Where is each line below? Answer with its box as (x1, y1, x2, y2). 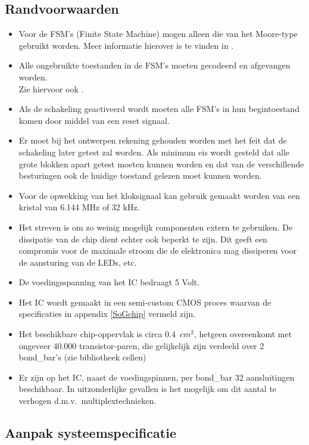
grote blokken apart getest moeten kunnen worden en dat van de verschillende (18, 157, 304, 170)
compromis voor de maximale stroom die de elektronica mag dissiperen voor (18, 244, 297, 257)
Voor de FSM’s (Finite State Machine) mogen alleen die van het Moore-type (18, 27, 298, 40)
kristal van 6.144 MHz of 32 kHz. (18, 201, 140, 213)
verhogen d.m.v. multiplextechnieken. (18, 394, 157, 407)
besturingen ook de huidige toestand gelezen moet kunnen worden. (18, 169, 262, 182)
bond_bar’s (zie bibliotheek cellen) (18, 351, 146, 363)
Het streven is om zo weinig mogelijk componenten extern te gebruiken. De (18, 220, 293, 233)
